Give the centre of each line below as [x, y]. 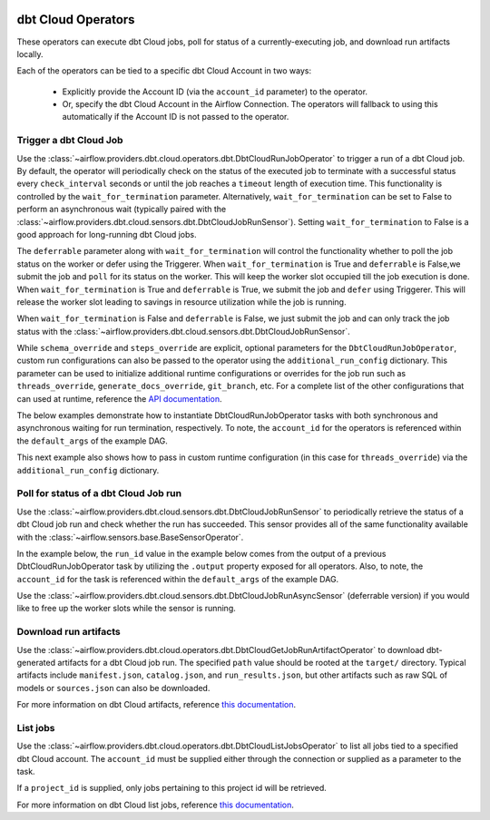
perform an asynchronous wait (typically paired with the [122, 210]
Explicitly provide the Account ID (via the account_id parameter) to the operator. [215, 92]
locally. [30, 54]
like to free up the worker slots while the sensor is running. [126, 609]
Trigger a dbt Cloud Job [70, 141]
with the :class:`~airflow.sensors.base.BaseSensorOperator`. [130, 537]
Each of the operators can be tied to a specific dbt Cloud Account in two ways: [164, 71]
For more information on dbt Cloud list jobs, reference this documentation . [156, 805]
